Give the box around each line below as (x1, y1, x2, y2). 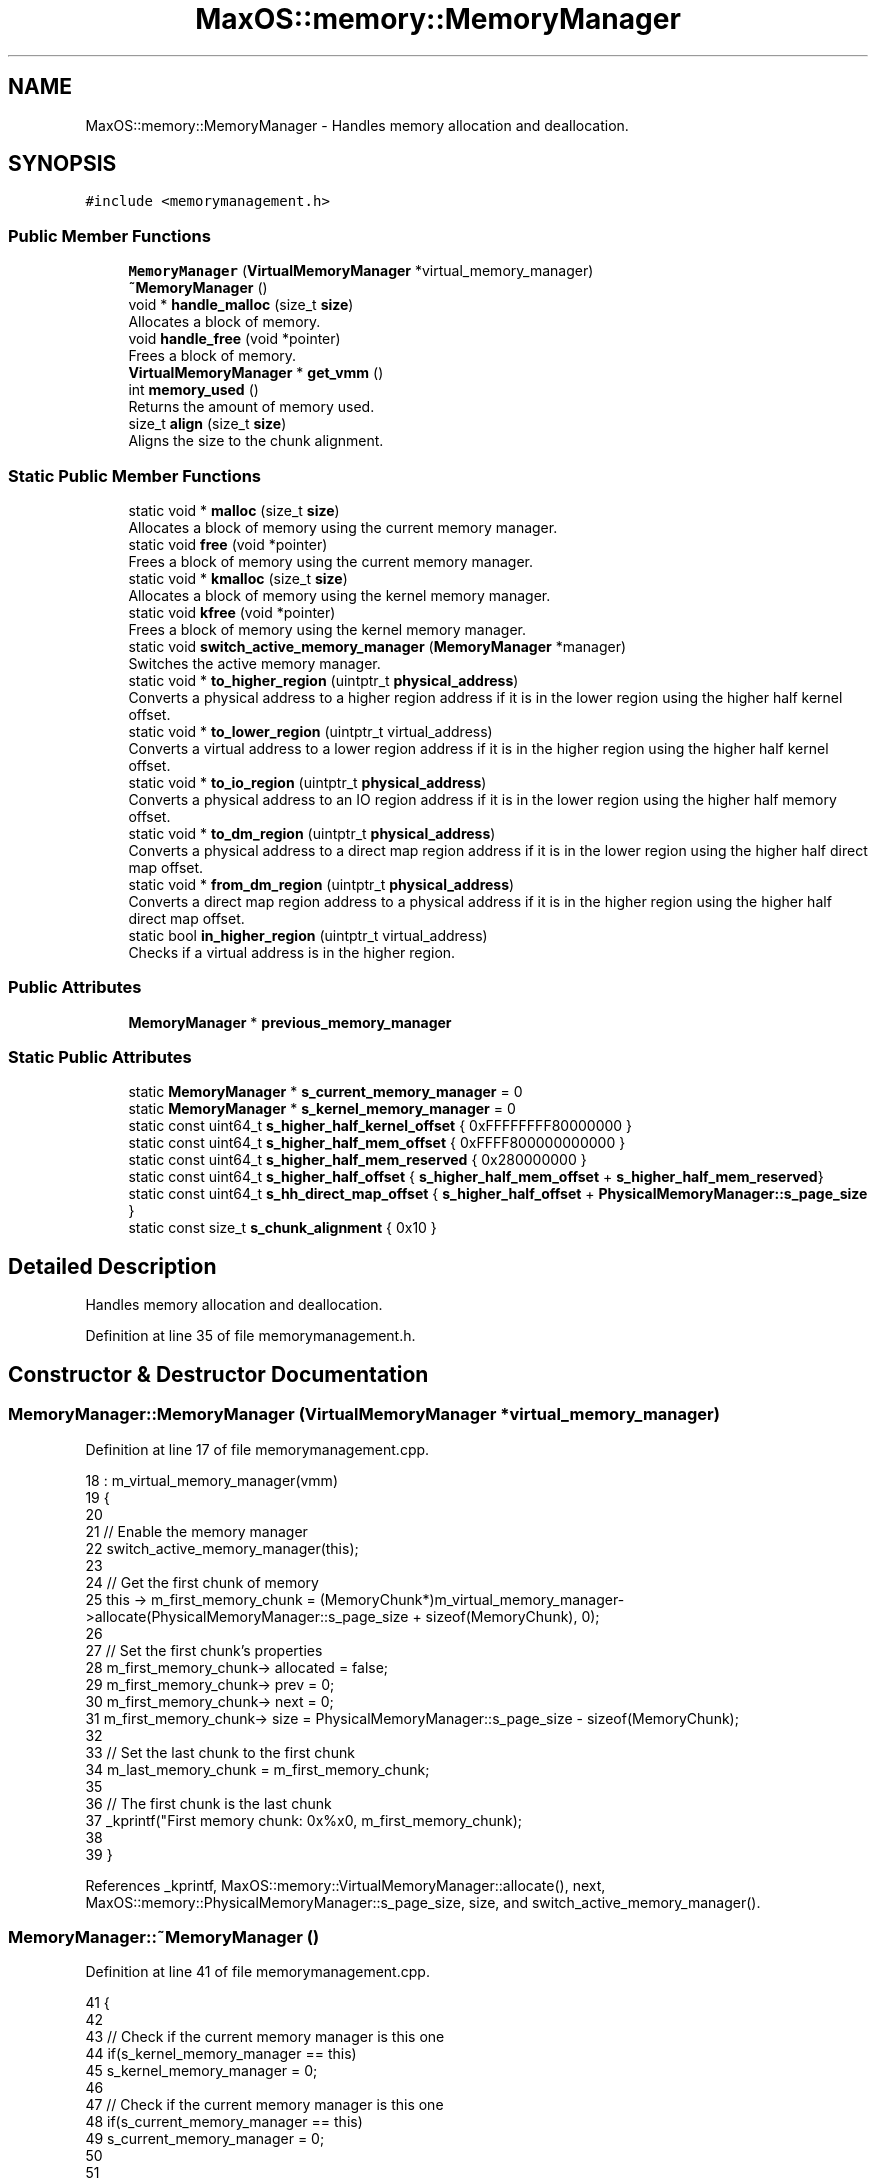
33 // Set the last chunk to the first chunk (85, 1743, 355, 1761)
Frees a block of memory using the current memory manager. (128, 552, 533, 570)
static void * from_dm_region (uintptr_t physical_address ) (128, 875, 515, 893)
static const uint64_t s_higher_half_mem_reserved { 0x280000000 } (128, 1151, 587, 1169)
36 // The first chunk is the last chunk (85, 1794, 332, 1812)
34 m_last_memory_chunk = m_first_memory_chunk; (85, 1760, 430, 1778)
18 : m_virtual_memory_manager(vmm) (85, 1471, 338, 1489)
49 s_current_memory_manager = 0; (85, 2130, 325, 2148)
